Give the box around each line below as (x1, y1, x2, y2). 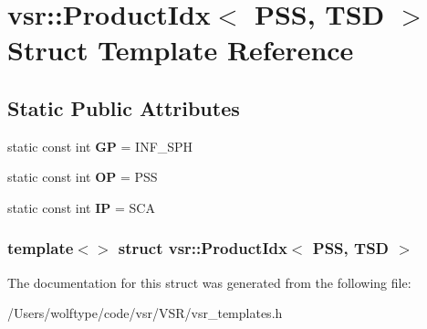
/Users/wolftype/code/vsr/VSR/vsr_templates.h (7, 303, 283, 323)
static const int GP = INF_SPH (7, 136, 193, 155)
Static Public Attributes (7, 93, 240, 122)
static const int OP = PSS (7, 167, 158, 186)
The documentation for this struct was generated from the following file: (7, 272, 411, 292)
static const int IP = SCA (7, 197, 155, 217)
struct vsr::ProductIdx (118, 237, 287, 260)
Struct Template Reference (7, 31, 354, 69)
